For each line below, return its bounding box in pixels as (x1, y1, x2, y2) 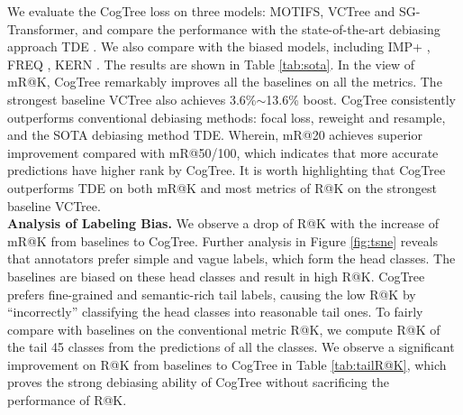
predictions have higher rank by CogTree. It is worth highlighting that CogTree (7, 161, 446, 180)
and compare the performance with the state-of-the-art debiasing (82, 19, 440, 38)
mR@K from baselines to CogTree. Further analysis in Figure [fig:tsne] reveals (7, 231, 439, 250)
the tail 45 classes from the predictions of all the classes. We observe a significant (7, 337, 455, 356)
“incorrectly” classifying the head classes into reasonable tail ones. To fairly (7, 302, 423, 321)
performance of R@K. (7, 391, 127, 410)
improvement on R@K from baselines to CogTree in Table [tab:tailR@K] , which (7, 355, 447, 373)
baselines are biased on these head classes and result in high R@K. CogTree (7, 266, 425, 285)
